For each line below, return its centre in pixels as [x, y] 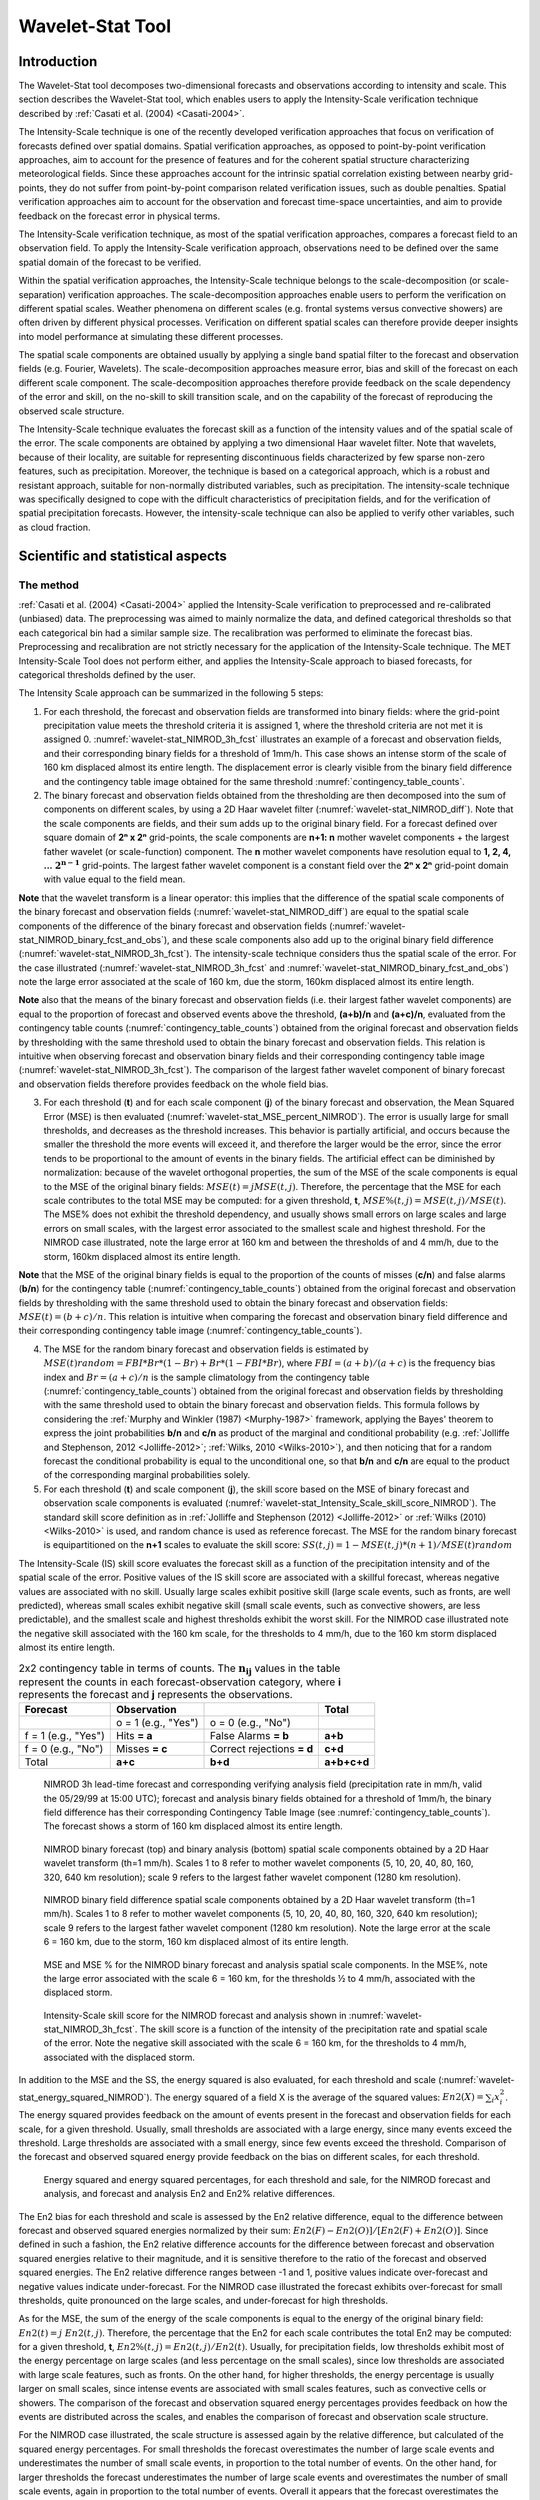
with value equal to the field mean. [114, 879]
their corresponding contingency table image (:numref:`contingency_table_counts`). [190, 1331]
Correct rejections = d [261, 1749]
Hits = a [134, 1736]
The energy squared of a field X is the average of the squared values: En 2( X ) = [319, 2097]
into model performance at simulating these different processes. [151, 336]
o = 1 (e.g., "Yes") [157, 1723]
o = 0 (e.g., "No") [250, 1723]
